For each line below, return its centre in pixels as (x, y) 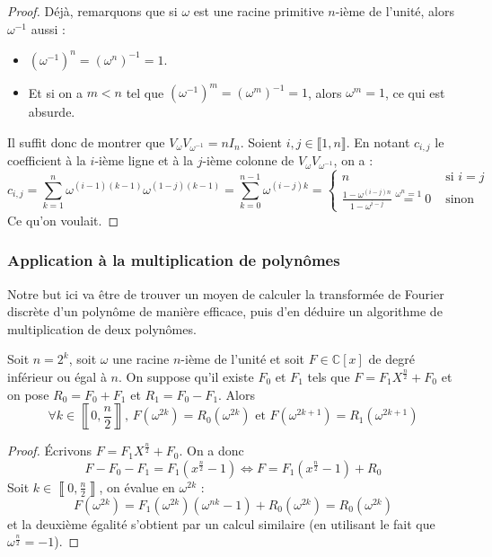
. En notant (378, 141)
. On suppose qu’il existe (186, 377)
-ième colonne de (248, 160)
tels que (329, 377)
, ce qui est (415, 92)
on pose (28, 394)
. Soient (261, 141)
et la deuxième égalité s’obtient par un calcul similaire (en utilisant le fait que (221, 523)
